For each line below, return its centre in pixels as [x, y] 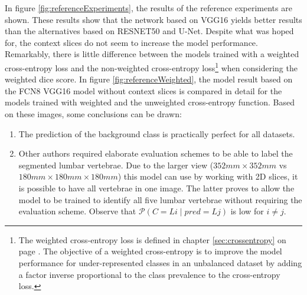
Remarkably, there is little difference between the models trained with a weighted [152, 54]
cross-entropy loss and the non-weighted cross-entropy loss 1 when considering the [151, 67]
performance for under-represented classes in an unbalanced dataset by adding [160, 262]
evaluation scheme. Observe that [77, 211]
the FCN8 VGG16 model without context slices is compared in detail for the [143, 90]
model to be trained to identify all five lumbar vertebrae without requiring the [160, 199]
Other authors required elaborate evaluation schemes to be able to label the [156, 153]
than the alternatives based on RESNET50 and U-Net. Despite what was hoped [149, 31]
